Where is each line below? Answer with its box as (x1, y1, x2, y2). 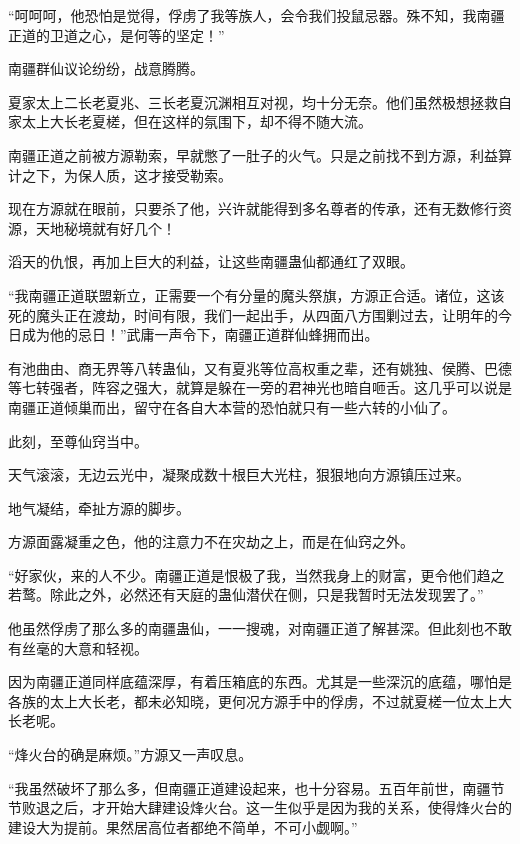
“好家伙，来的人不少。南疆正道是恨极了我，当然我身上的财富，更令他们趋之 (8, 564, 505, 585)
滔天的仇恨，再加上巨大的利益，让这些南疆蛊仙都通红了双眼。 (8, 251, 414, 272)
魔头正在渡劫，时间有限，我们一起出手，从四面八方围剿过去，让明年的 (35, 304, 498, 325)
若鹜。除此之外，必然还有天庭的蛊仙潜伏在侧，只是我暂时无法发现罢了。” (8, 584, 484, 605)
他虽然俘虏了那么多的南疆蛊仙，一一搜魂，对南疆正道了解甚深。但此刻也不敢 (8, 618, 512, 639)
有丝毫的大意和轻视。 (8, 637, 148, 658)
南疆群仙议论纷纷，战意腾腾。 (8, 58, 204, 79)
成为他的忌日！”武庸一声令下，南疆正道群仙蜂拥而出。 (21, 324, 379, 345)
